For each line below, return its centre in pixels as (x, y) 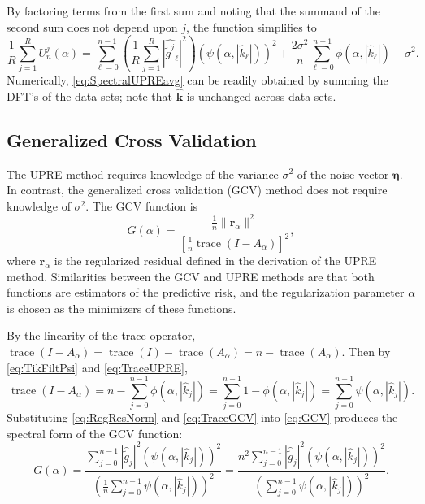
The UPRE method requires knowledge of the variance (143, 174)
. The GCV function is (142, 205)
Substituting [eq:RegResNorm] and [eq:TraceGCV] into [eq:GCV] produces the (202, 417)
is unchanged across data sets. (261, 96)
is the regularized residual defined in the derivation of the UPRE (215, 260)
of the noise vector (343, 174)
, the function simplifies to (252, 26)
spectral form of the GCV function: (95, 433)
